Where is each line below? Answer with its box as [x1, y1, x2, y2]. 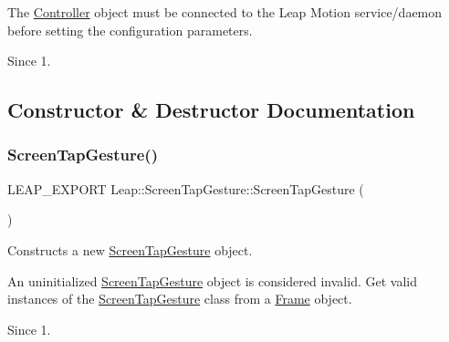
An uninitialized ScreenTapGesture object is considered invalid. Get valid [7, 271, 417, 290]
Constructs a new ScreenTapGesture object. [7, 240, 253, 259]
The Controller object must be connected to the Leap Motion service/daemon [7, 3, 443, 21]
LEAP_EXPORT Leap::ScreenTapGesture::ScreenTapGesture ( [7, 179, 364, 198]
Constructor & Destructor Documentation [7, 96, 415, 124]
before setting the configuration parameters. [7, 20, 253, 39]
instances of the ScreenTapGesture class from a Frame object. [7, 289, 352, 308]
